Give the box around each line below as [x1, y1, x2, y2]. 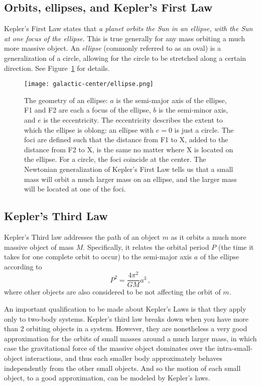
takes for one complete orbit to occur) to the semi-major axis [4, 251, 192, 262]
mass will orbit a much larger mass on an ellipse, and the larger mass [24, 173, 237, 184]
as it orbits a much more [171, 231, 246, 242]
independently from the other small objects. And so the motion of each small [4, 362, 241, 373]
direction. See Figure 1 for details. [4, 62, 110, 73]
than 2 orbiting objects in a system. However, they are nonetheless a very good [4, 323, 247, 334]
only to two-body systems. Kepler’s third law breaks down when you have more [4, 313, 249, 324]
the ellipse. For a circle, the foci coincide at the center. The [24, 154, 206, 164]
